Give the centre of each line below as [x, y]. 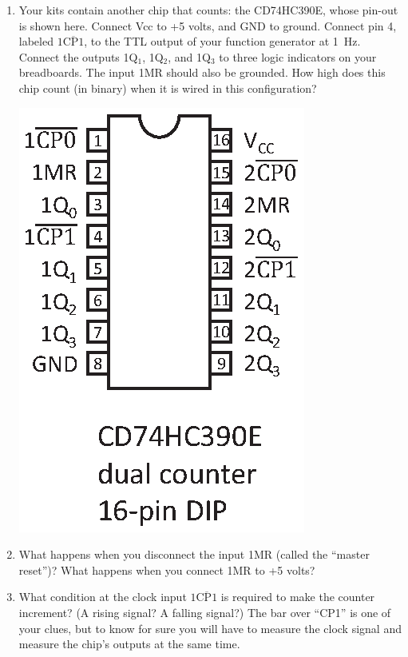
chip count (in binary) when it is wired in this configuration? [168, 88]
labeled [36, 41]
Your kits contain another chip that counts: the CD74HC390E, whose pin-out [208, 10]
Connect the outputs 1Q [78, 56]
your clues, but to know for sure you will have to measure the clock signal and [210, 628]
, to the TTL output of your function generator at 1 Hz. [222, 41]
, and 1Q [189, 56]
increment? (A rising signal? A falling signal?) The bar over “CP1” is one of [205, 612]
